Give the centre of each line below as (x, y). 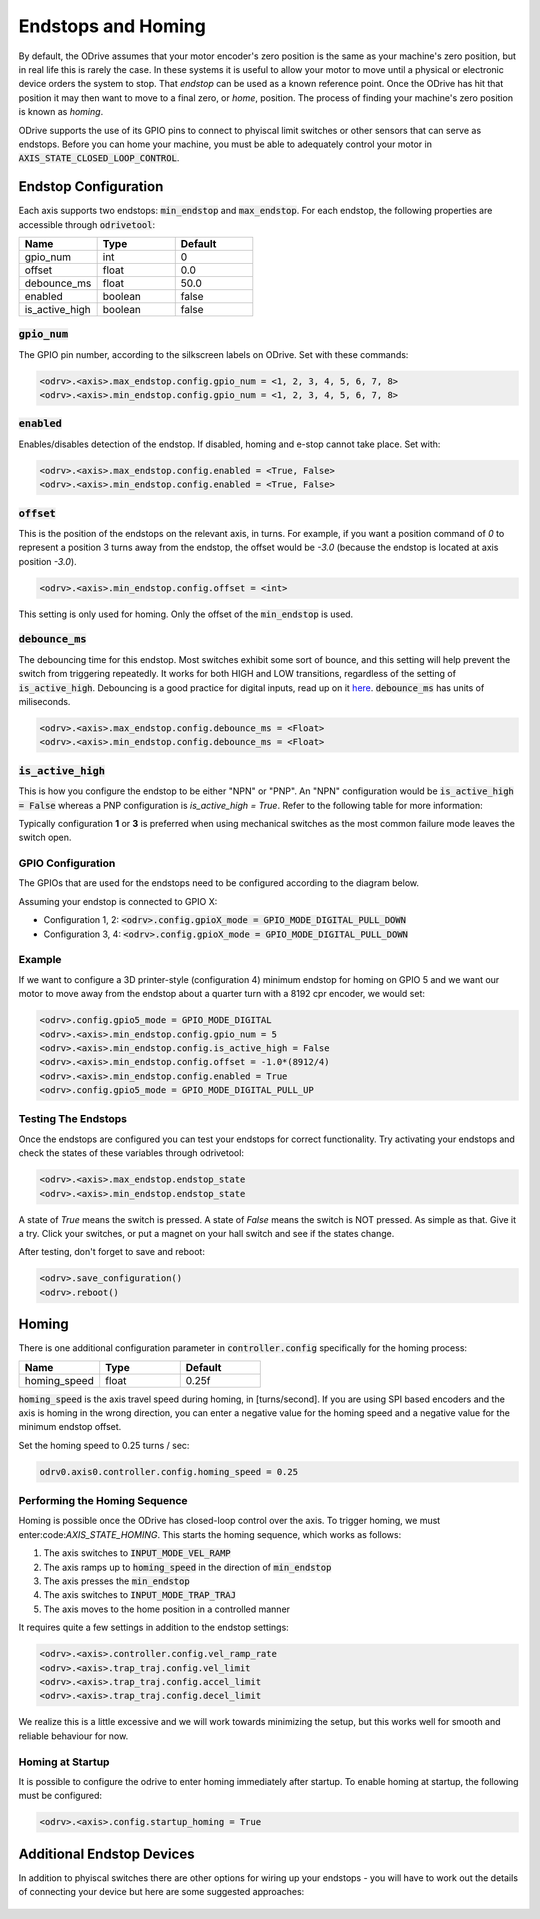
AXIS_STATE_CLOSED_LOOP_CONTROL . (99, 158)
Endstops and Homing (112, 26)
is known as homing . (61, 112)
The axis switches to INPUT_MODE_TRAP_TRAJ (140, 1595)
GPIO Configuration (67, 863)
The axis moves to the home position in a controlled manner (166, 1609)
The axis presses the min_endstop (116, 1581)
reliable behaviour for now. (73, 1736)
